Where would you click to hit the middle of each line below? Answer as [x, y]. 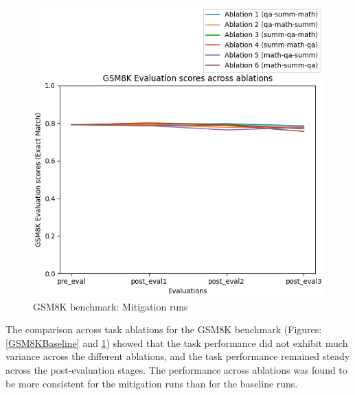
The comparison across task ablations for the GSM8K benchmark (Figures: [164, 329]
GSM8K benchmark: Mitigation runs [111, 306]
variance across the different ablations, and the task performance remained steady [178, 356]
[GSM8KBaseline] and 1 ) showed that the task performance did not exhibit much [177, 342]
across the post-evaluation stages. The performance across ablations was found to [176, 369]
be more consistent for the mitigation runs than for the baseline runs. [152, 383]
